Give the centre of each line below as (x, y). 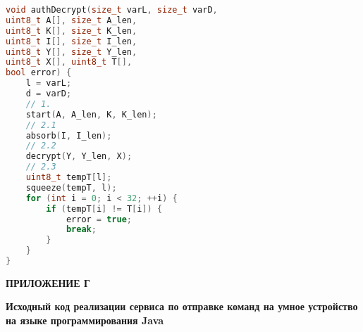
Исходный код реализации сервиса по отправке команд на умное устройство (182, 306)
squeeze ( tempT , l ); (71, 187)
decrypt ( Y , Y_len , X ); (79, 157)
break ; (81, 230)
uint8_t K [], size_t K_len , (72, 31)
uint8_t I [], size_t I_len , (72, 41)
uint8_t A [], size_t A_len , (72, 20)
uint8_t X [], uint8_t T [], (69, 62)
